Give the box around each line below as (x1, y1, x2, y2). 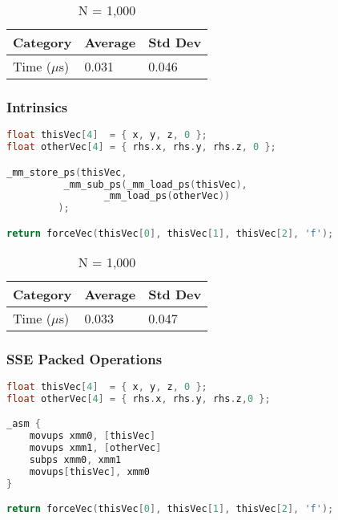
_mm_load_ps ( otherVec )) (103, 190, 231, 202)
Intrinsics (6, 96, 68, 116)
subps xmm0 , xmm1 (29, 453, 122, 465)
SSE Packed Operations (6, 348, 163, 368)
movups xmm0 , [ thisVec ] (29, 430, 156, 442)
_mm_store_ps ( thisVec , (6, 166, 127, 178)
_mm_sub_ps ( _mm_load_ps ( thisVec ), (63, 178, 247, 190)
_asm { (6, 418, 41, 430)
